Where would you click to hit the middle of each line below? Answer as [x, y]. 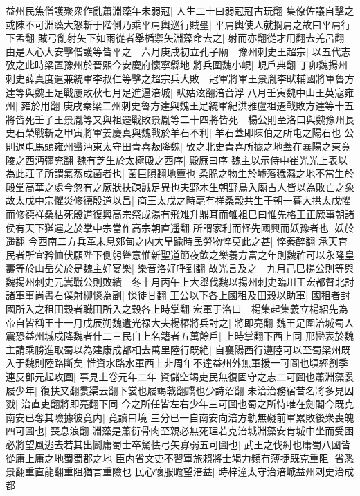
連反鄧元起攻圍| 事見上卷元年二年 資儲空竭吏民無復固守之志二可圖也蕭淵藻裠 [180, 377]
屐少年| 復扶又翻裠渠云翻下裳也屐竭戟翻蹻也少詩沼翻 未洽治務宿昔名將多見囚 [180, 390]
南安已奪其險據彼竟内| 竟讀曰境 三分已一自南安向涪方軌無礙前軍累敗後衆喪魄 [180, 417]
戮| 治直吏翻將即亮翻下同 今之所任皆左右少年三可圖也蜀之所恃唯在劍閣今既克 [180, 404]
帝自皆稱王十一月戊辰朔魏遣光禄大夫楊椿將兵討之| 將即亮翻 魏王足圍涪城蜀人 [180, 322]
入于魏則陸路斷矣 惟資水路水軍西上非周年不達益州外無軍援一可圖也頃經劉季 [177, 363]
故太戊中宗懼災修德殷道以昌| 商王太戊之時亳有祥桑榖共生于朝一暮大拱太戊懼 [178, 200]
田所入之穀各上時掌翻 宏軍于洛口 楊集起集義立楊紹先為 [220, 309]
